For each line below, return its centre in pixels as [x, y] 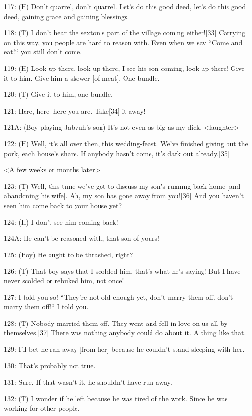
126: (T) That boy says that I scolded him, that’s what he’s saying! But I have [122, 271]
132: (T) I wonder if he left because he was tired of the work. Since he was [116, 398]
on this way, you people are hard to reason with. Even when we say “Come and [123, 42]
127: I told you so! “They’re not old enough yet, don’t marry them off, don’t [119, 297]
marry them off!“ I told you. [46, 307]
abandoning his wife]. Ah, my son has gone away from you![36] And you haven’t [124, 196]
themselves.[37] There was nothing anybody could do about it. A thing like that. [125, 333]
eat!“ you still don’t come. [43, 52]
